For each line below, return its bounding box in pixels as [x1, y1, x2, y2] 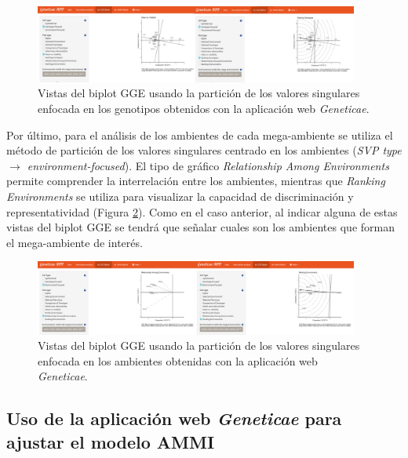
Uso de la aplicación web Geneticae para [6, 406, 342, 431]
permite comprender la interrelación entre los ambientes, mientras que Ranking [6, 173, 385, 189]
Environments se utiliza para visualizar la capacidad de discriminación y [6, 187, 354, 204]
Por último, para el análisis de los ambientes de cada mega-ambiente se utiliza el [6, 126, 393, 143]
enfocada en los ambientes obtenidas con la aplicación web [38, 352, 318, 369]
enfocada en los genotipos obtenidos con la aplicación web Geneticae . [38, 100, 370, 116]
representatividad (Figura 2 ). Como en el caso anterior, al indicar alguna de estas [6, 203, 398, 220]
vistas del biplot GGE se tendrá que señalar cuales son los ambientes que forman [6, 219, 395, 235]
